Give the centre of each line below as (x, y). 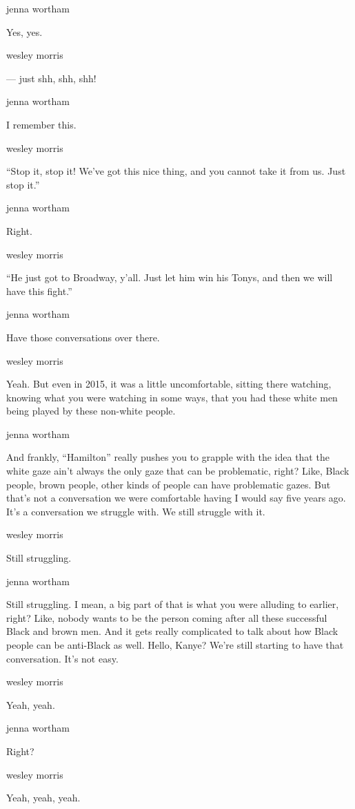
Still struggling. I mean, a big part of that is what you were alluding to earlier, (173, 604)
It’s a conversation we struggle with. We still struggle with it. (136, 511)
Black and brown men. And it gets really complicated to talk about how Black (172, 631)
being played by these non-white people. (91, 411)
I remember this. (41, 124)
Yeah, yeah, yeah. (43, 798)
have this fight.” (39, 291)
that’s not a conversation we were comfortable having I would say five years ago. (176, 498)
